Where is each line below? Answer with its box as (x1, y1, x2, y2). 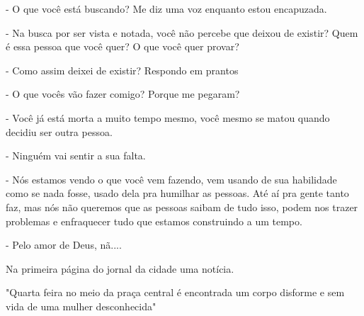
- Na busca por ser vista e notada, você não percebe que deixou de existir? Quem (6, 25, 358, 40)
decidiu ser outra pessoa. (6, 124, 113, 139)
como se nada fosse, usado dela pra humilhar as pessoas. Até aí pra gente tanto (6, 186, 349, 201)
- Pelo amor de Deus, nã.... (6, 237, 122, 252)
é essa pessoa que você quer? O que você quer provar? (6, 39, 239, 54)
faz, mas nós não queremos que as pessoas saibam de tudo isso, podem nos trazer (6, 199, 358, 214)
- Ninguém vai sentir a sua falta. (6, 148, 146, 163)
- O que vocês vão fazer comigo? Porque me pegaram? (6, 86, 240, 101)
